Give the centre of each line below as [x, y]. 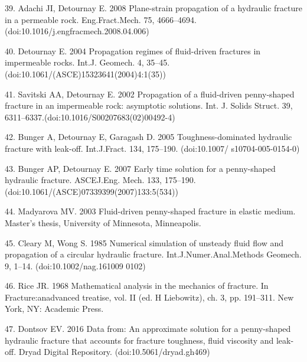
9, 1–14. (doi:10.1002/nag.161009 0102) [75, 265]
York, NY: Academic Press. [54, 309]
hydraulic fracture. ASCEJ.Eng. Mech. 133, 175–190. [100, 180]
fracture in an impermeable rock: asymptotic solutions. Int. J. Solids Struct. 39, [149, 105]
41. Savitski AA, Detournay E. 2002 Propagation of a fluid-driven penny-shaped [150, 94]
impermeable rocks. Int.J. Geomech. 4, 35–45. [87, 62]
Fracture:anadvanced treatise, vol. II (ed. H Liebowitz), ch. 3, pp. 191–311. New [149, 297]
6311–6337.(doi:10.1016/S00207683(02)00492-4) [90, 117]
